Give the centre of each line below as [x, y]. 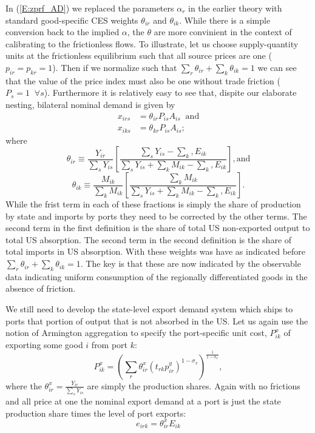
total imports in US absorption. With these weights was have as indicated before [156, 251]
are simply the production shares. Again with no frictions [194, 385]
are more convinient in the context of [223, 32]
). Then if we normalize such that [115, 67]
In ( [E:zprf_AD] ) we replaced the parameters [90, 8]
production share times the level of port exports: [96, 413]
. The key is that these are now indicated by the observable [191, 263]
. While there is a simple [225, 20]
